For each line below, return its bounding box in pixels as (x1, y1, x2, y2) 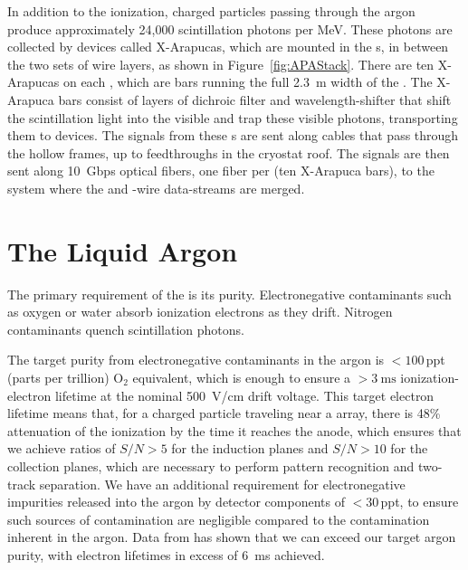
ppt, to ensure (380, 492, 459, 511)
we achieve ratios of (7, 439, 116, 458)
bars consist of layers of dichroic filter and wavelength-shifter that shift (58, 90, 452, 109)
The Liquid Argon (7, 232, 238, 269)
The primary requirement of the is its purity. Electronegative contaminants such (7, 284, 452, 303)
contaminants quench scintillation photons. (7, 319, 244, 338)
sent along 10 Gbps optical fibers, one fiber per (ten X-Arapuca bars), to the (7, 161, 435, 180)
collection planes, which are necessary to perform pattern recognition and (7, 457, 415, 475)
